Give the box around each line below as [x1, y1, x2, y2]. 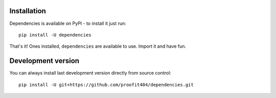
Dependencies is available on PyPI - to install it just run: [9, 20, 126, 26]
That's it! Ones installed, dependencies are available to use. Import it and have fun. [9, 43, 187, 49]
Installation [9, 7, 46, 15]
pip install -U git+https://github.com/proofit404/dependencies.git [18, 82, 194, 87]
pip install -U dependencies [18, 32, 91, 38]
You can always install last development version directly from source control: [9, 70, 171, 76]
